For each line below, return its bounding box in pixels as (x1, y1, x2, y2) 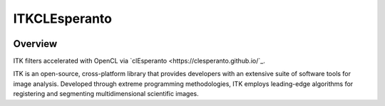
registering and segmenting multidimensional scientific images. (13, 90, 199, 98)
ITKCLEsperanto (13, 11, 112, 26)
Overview (13, 38, 58, 50)
